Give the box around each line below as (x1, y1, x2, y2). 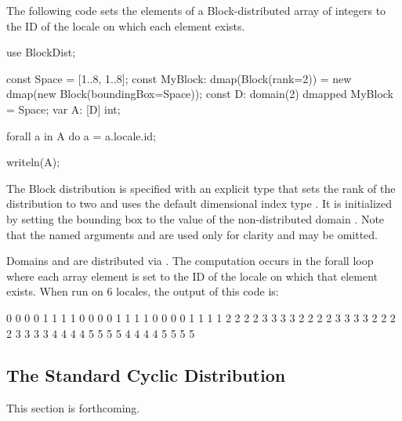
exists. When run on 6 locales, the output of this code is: (6, 283, 279, 299)
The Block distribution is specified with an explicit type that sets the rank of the (6, 180, 396, 196)
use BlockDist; (6, 44, 76, 60)
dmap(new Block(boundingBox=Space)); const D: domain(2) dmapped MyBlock (6, 85, 394, 102)
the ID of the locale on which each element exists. (6, 17, 245, 34)
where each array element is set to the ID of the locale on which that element (6, 267, 378, 284)
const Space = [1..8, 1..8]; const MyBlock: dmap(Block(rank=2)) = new (6, 70, 352, 86)
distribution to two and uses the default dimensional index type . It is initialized (6, 195, 393, 212)
